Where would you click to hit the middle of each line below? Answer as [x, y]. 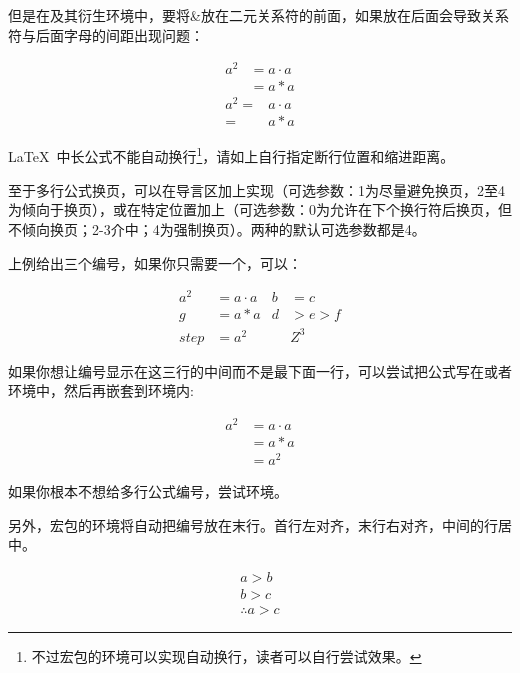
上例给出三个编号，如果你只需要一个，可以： [155, 262]
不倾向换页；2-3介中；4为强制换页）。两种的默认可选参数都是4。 [217, 228]
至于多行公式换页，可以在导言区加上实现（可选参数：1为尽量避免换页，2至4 [256, 189]
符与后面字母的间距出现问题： [106, 34]
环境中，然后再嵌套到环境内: [101, 390]
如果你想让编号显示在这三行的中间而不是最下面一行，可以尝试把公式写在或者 [260, 370]
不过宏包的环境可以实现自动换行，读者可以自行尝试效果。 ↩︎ [226, 656]
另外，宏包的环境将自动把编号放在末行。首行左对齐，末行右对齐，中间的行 [253, 524]
